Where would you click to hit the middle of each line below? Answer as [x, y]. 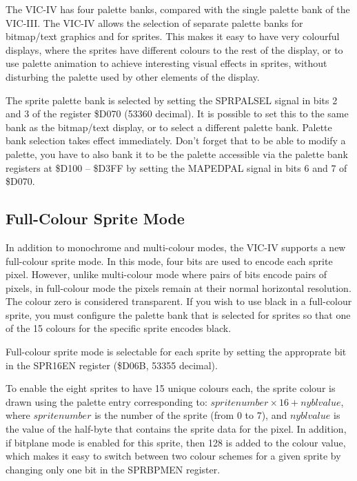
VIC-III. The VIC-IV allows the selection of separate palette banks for [154, 22]
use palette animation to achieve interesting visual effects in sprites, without [166, 63]
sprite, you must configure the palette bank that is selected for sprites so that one [178, 314]
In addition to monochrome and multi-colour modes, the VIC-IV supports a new [176, 247]
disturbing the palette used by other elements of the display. [133, 76]
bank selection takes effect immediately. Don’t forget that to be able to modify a [176, 140]
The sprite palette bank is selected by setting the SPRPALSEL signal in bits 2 [172, 100]
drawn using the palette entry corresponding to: [106, 401]
